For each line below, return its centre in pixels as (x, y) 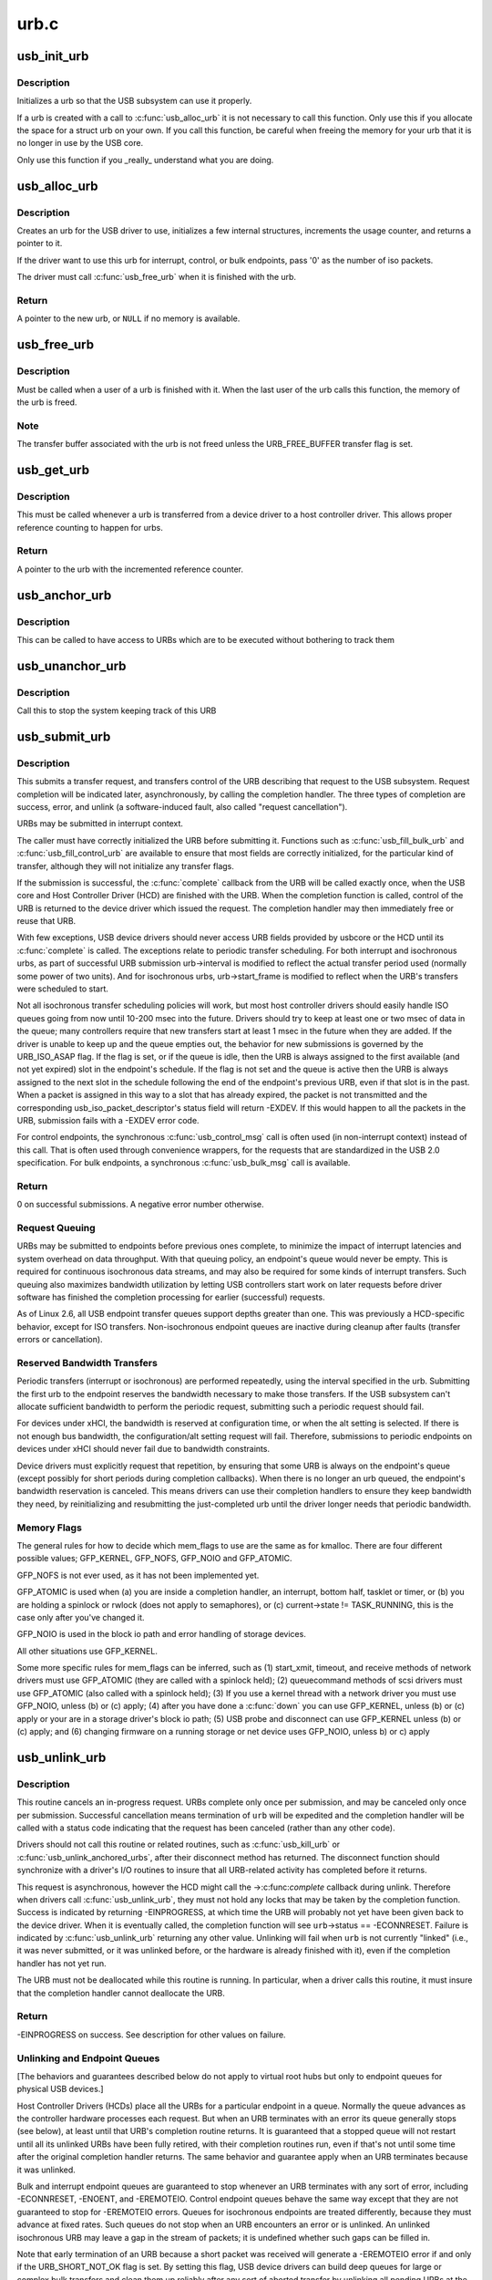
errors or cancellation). (60, 1340)
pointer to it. (40, 244)
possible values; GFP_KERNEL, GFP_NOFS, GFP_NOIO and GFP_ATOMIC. (154, 1559)
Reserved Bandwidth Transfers (87, 1363)
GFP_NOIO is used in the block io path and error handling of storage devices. (162, 1634)
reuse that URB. (46, 921)
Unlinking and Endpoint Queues (88, 2058)
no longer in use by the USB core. (80, 143)
